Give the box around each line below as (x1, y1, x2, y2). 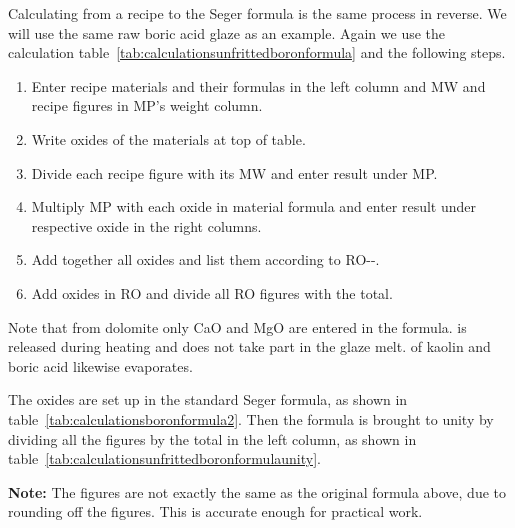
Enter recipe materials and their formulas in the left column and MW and (31, 75, 486, 96)
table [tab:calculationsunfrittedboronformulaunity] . (8, 448, 321, 469)
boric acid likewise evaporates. (8, 355, 193, 376)
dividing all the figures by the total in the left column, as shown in (8, 428, 417, 449)
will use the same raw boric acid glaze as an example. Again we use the (8, 22, 446, 43)
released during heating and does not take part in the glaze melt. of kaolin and (8, 336, 491, 357)
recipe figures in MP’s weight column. (31, 95, 263, 116)
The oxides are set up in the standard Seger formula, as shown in (8, 389, 408, 410)
